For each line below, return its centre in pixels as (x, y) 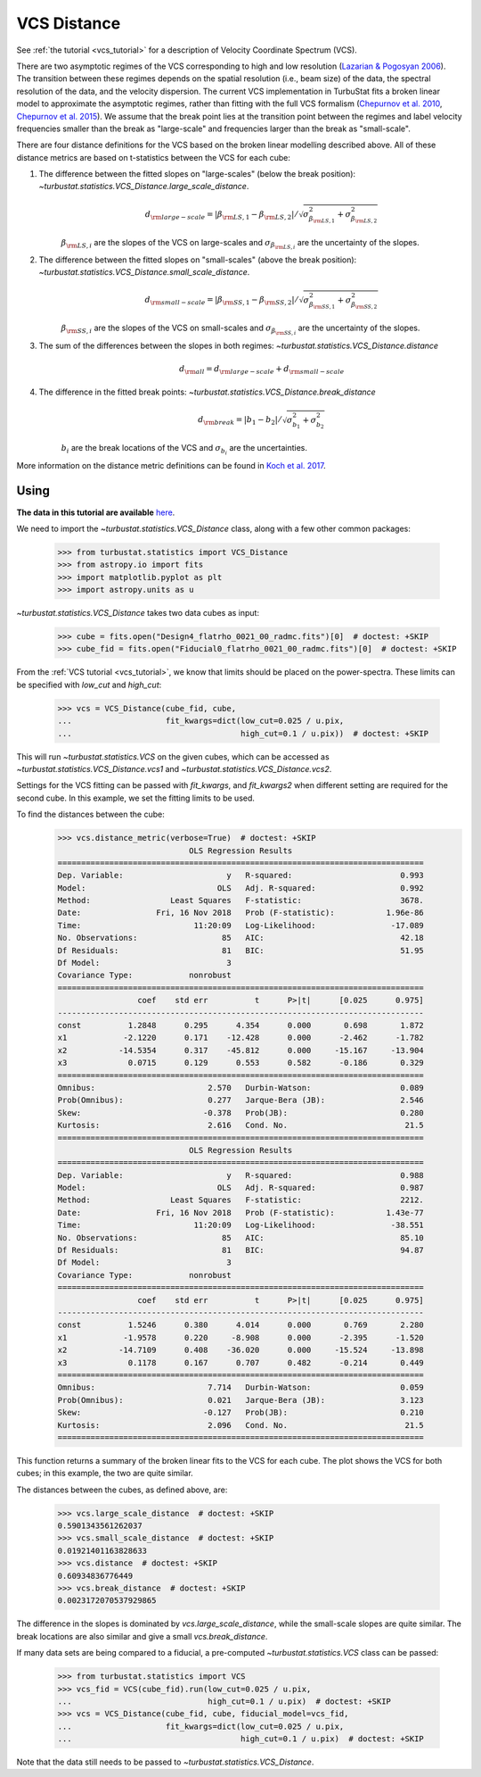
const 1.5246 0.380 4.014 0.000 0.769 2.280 (241, 1325)
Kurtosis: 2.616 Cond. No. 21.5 (241, 1125)
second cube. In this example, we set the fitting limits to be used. (136, 798)
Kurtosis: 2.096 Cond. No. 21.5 (241, 1425)
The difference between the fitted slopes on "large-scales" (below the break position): (197, 174)
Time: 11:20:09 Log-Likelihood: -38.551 (241, 1225)
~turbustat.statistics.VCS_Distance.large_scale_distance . (144, 187)
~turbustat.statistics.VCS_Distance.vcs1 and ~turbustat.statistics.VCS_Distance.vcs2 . (174, 768)
